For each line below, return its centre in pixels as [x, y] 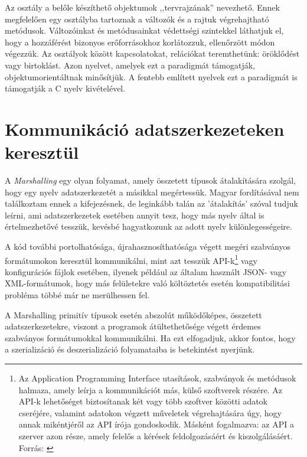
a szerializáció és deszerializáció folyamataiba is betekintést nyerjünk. [130, 349]
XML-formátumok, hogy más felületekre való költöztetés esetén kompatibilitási [147, 283]
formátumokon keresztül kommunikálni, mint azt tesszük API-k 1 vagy [131, 259]
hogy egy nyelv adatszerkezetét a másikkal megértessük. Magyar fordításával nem [152, 192]
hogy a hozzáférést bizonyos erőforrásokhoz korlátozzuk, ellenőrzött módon [140, 42]
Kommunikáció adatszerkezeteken [145, 128]
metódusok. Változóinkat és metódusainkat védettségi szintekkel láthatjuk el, [144, 30]
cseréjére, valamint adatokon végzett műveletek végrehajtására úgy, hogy [150, 412]
